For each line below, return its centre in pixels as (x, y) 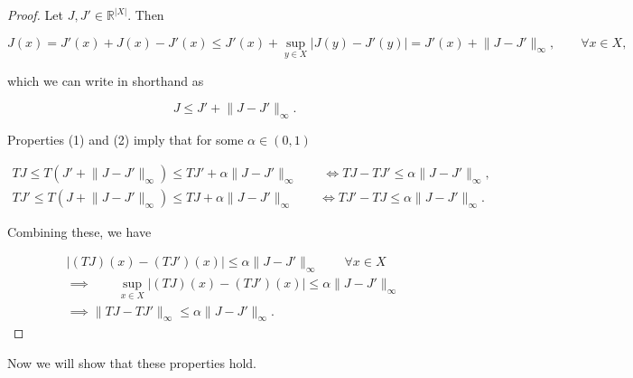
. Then (146, 14)
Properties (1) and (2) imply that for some (126, 140)
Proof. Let (35, 14)
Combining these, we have (79, 231)
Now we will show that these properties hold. (132, 362)
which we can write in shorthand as (106, 80)
